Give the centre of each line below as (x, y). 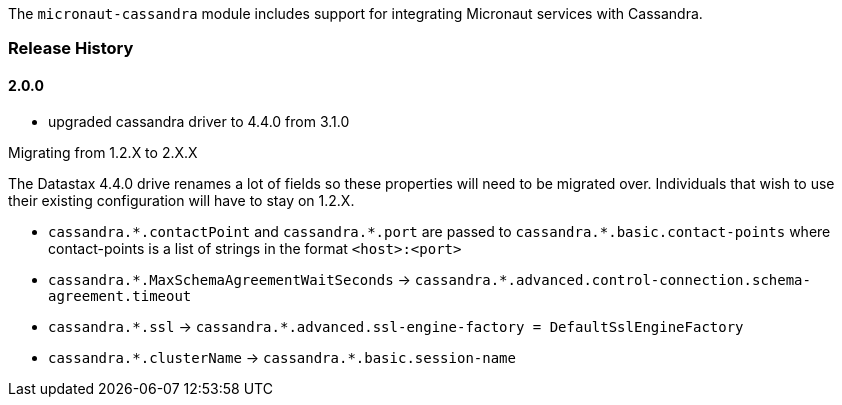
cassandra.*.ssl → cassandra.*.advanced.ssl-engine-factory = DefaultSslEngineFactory (396, 326)
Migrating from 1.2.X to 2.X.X (103, 152)
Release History (71, 48)
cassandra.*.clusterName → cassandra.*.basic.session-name (282, 357)
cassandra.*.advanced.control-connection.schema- (612, 279)
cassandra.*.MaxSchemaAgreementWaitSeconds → (229, 279)
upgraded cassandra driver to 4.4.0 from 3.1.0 (199, 121)
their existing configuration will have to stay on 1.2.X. (181, 200)
